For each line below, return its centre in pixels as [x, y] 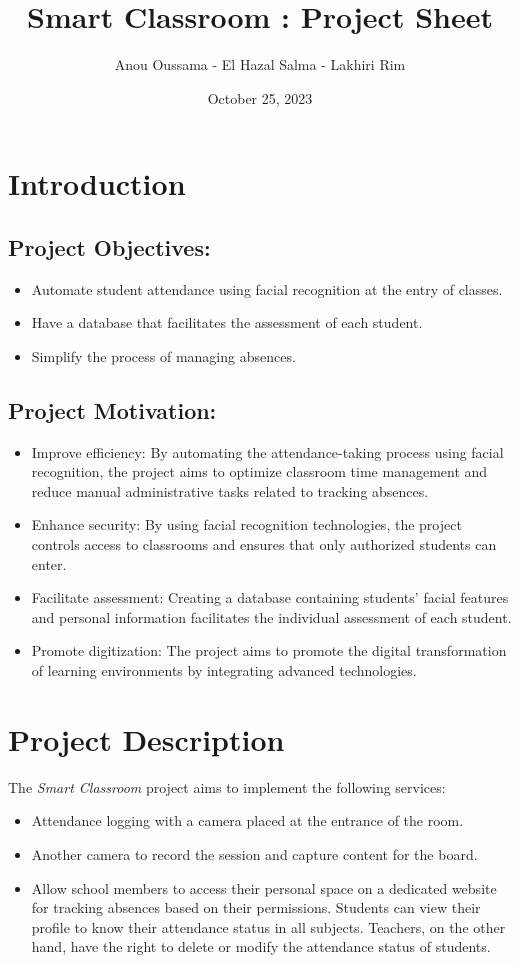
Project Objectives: [109, 246]
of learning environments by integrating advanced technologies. [224, 670]
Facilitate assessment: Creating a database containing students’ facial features [270, 597]
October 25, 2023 [260, 97]
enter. [49, 563]
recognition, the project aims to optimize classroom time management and [259, 471]
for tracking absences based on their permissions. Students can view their [256, 907]
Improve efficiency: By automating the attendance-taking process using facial [267, 451]
